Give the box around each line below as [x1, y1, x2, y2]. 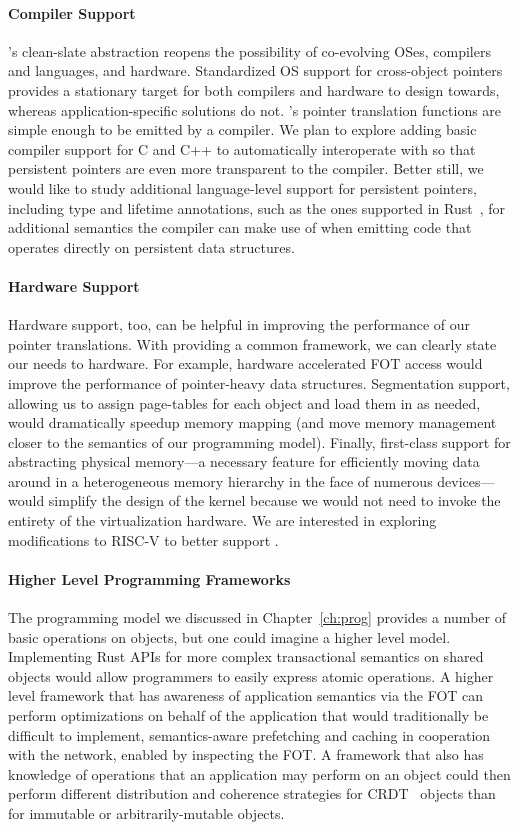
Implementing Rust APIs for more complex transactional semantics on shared [8, 646, 484, 667]
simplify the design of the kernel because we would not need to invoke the [48, 490, 501, 511]
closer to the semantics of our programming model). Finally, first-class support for [8, 431, 511, 452]
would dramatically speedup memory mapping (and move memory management [8, 412, 497, 433]
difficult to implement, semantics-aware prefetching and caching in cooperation [8, 724, 491, 745]
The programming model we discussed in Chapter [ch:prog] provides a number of [8, 607, 506, 628]
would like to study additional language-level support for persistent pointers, [8, 177, 477, 198]
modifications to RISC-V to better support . [8, 529, 279, 550]
